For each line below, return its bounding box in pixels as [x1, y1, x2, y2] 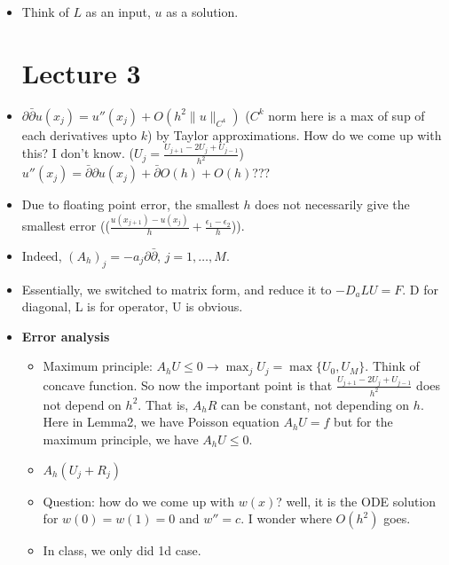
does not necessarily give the [255, 195, 410, 214]
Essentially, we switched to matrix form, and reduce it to [21, 279, 332, 298]
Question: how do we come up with [43, 491, 235, 510]
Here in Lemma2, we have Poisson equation [43, 412, 280, 431]
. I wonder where [240, 509, 332, 528]
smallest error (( [21, 216, 110, 235]
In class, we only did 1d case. [43, 541, 201, 560]
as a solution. [166, 3, 239, 20]
